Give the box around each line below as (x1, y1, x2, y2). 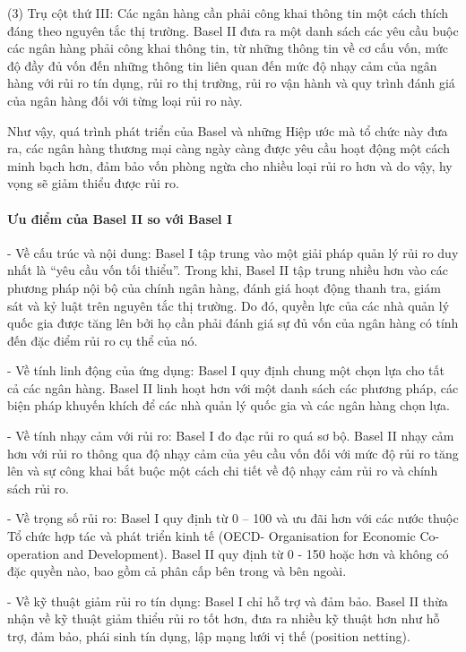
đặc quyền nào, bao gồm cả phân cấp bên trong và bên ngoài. (7, 562, 347, 580)
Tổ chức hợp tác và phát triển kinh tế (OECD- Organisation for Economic (7, 527, 416, 545)
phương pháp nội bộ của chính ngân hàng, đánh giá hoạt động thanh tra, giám (7, 278, 441, 296)
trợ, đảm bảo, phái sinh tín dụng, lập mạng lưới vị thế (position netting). (7, 627, 410, 646)
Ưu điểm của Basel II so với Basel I (7, 209, 233, 227)
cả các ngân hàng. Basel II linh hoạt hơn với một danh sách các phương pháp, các (7, 378, 459, 397)
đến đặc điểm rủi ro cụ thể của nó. (7, 330, 198, 349)
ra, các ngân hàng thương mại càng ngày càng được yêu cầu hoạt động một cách (7, 139, 450, 158)
